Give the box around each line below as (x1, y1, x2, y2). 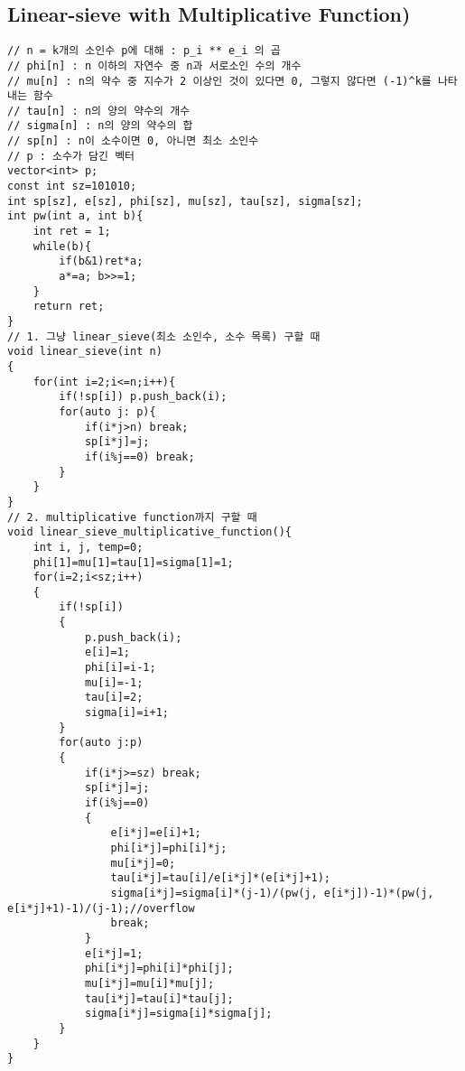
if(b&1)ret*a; (59, 255, 144, 268)
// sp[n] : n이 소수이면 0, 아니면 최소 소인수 (7, 135, 259, 148)
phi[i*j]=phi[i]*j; (110, 841, 228, 854)
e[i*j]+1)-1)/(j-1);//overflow (7, 901, 195, 915)
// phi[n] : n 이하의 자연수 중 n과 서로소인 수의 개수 (7, 59, 302, 72)
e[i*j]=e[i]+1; (110, 826, 201, 840)
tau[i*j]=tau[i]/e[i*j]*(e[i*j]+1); (110, 871, 330, 885)
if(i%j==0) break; (84, 450, 195, 463)
